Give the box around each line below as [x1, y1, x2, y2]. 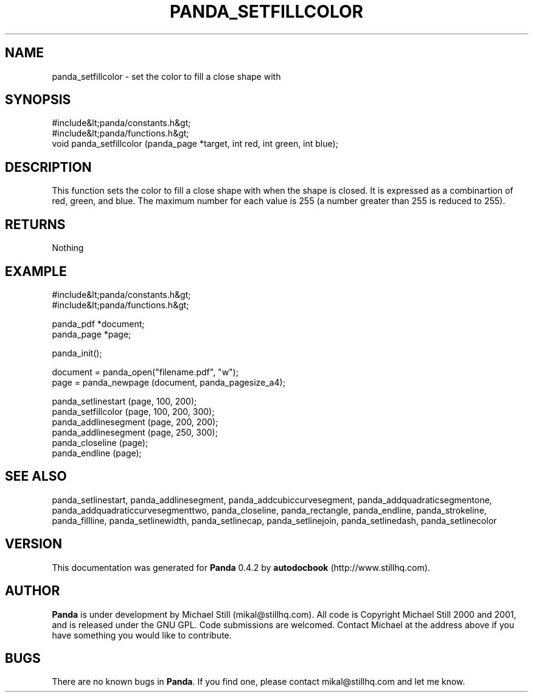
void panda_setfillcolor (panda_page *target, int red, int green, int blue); [52, 138, 338, 149]
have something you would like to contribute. [52, 629, 232, 640]
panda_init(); [52, 347, 102, 358]
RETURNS [5, 216, 66, 232]
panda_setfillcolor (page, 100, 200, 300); [52, 406, 215, 417]
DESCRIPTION [5, 159, 92, 175]
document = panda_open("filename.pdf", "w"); [52, 366, 239, 377]
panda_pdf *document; [52, 318, 145, 329]
